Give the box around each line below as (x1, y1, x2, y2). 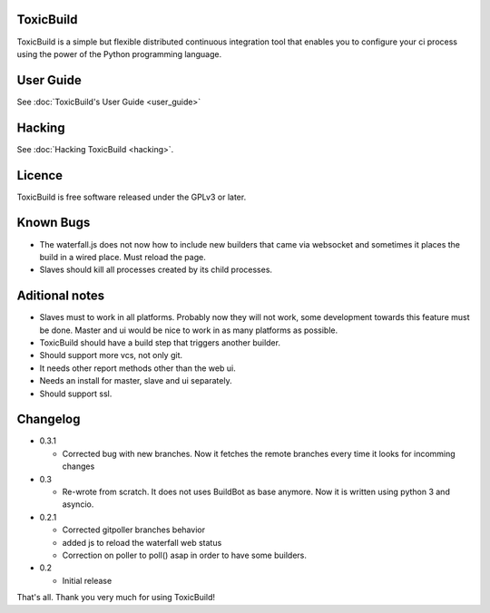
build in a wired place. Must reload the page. (39, 251, 206, 262)
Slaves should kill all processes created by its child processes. (39, 264, 272, 276)
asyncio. (62, 499, 94, 510)
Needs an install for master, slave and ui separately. (39, 375, 232, 386)
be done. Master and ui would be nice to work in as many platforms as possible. (39, 325, 338, 336)
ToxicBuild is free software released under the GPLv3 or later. (16, 191, 247, 202)
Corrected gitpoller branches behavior (62, 524, 206, 535)
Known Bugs (16, 215, 91, 230)
